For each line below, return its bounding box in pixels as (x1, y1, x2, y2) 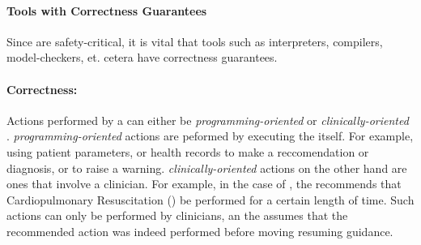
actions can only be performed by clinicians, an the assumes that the (6, 207, 348, 224)
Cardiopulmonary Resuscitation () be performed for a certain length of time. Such (6, 191, 415, 208)
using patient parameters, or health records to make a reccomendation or (6, 143, 369, 160)
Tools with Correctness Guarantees (6, 2, 207, 19)
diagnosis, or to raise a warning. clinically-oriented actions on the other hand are (6, 159, 407, 176)
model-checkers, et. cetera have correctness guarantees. (6, 49, 278, 66)
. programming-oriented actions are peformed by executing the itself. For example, (6, 127, 414, 144)
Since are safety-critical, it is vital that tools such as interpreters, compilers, (6, 32, 383, 49)
